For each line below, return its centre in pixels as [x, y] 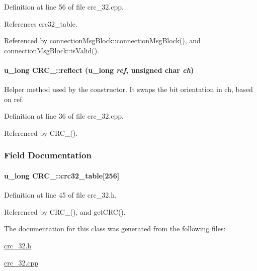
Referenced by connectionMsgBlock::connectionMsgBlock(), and [102, 40]
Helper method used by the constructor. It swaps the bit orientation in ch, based [128, 89]
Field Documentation [48, 155]
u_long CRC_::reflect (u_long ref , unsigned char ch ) [99, 70]
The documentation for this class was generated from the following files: [115, 229]
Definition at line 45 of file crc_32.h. [60, 195]
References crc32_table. [41, 23]
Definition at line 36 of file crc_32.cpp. [64, 116]
